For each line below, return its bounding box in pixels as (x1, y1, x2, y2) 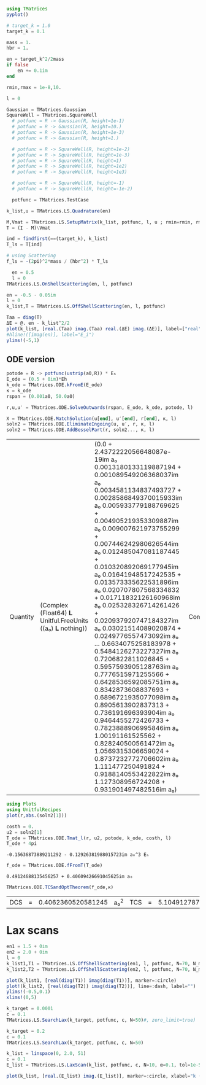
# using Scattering (6, 252, 56, 259)
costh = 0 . (6, 823, 34, 830)
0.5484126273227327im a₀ (94, 647, 179, 656)
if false (6, 62, 29, 68)
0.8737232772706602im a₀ (94, 755, 179, 763)
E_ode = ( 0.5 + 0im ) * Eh (6, 376, 67, 383)
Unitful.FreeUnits (39, 616, 89, 625)
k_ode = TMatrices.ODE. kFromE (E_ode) (6, 382, 103, 388)
